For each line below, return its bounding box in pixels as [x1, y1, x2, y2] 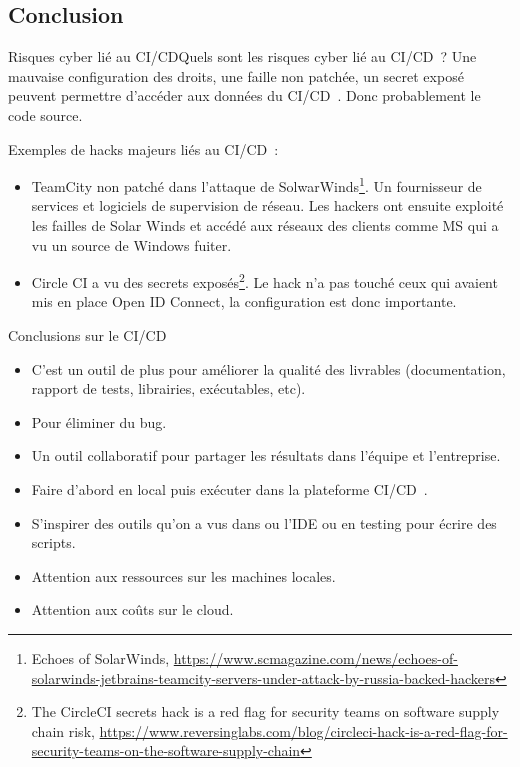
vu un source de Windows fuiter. [31, 234, 232, 255]
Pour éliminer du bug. [31, 411, 167, 432]
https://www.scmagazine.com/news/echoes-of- [173, 647, 458, 668]
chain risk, [31, 720, 95, 741]
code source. [8, 104, 83, 125]
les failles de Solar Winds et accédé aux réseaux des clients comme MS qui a [31, 215, 499, 236]
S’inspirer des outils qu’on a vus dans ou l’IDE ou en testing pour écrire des [31, 512, 497, 533]
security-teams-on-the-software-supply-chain [31, 740, 301, 761]
